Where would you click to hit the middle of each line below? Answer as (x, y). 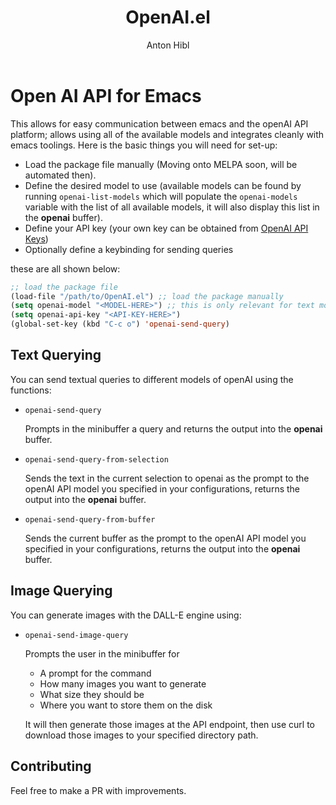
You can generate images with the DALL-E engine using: (126, 615)
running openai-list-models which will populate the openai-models (161, 196)
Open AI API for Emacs (106, 95)
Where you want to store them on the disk (126, 705)
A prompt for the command (95, 673)
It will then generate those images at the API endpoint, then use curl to (170, 724)
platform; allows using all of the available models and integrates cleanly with (167, 134)
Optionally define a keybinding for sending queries (129, 249)
